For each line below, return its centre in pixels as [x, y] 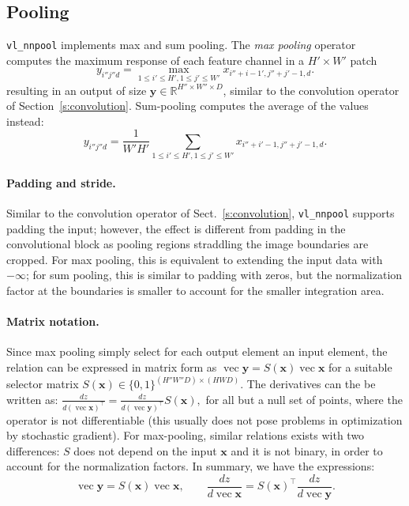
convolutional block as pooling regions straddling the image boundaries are [188, 244]
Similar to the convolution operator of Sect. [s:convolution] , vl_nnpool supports [201, 213]
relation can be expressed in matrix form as [112, 367]
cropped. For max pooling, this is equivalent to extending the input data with [195, 259]
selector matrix [43, 384]
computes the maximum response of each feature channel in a [156, 60]
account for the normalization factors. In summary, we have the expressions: [191, 466]
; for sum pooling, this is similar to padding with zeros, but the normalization [214, 275]
